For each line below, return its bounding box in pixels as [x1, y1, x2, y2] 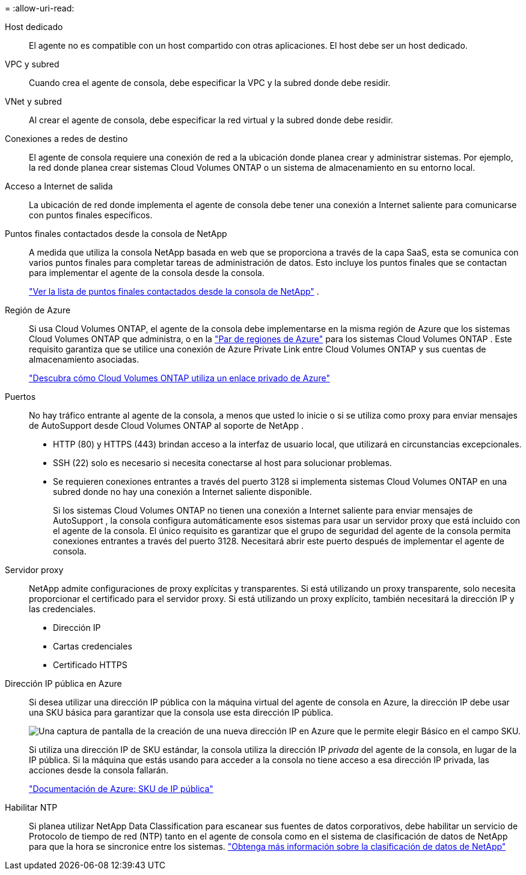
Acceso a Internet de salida [5, 181, 113, 191]
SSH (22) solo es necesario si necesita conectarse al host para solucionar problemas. [53, 458, 392, 468]
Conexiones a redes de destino [5, 134, 128, 144]
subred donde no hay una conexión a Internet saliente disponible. [53, 487, 312, 497]
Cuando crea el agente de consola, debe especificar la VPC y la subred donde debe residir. [29, 78, 391, 88]
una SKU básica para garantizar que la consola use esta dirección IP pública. [29, 707, 334, 717]
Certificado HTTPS [53, 660, 127, 670]
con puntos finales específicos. [29, 210, 153, 220]
